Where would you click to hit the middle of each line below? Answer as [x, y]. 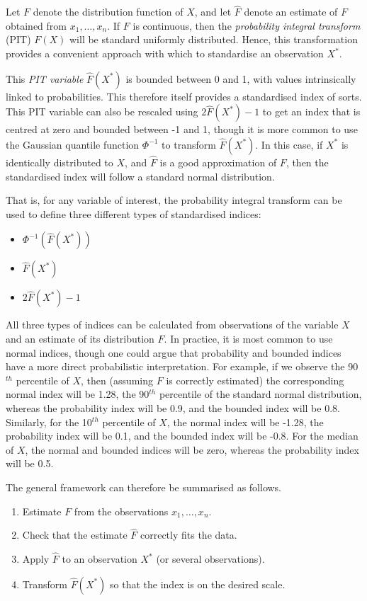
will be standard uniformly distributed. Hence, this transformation [213, 39]
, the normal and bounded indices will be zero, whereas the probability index [192, 449]
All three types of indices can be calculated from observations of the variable [172, 325]
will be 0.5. [30, 463]
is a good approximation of [218, 162]
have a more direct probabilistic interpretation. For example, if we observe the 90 [182, 366]
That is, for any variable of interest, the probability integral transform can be [174, 200]
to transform [189, 144]
